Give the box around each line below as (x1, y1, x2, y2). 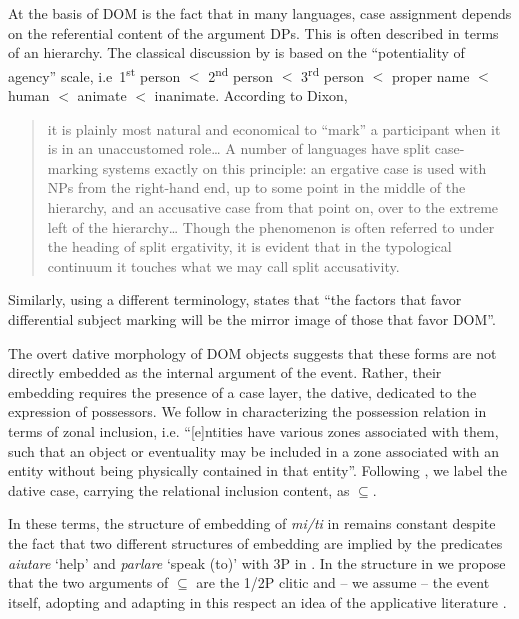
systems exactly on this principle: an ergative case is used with (102, 157, 487, 178)
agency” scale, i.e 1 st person (8, 62, 181, 86)
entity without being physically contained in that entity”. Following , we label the (8, 460, 507, 481)
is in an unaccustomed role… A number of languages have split (47, 138, 431, 159)
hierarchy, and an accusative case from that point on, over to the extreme (47, 197, 499, 217)
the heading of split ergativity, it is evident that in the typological (47, 236, 452, 257)
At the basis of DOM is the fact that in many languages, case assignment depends (8, 3, 512, 23)
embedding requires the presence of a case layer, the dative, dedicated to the (8, 381, 477, 402)
